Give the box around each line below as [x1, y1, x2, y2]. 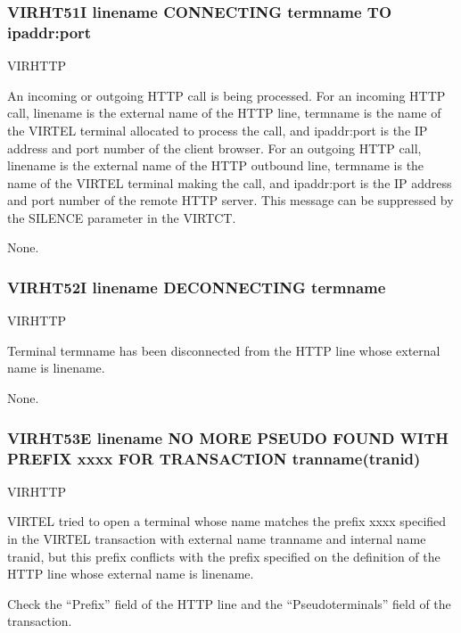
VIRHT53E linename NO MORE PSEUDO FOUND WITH [7, 426, 449, 448]
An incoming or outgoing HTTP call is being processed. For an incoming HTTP [7, 86, 446, 104]
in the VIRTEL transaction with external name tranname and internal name [7, 530, 426, 547]
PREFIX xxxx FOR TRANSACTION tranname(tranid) [7, 447, 421, 469]
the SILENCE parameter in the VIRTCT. [7, 208, 236, 226]
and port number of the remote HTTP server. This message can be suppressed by [7, 191, 454, 210]
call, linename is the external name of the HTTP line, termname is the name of [7, 103, 441, 122]
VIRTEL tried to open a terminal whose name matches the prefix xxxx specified [7, 512, 447, 530]
